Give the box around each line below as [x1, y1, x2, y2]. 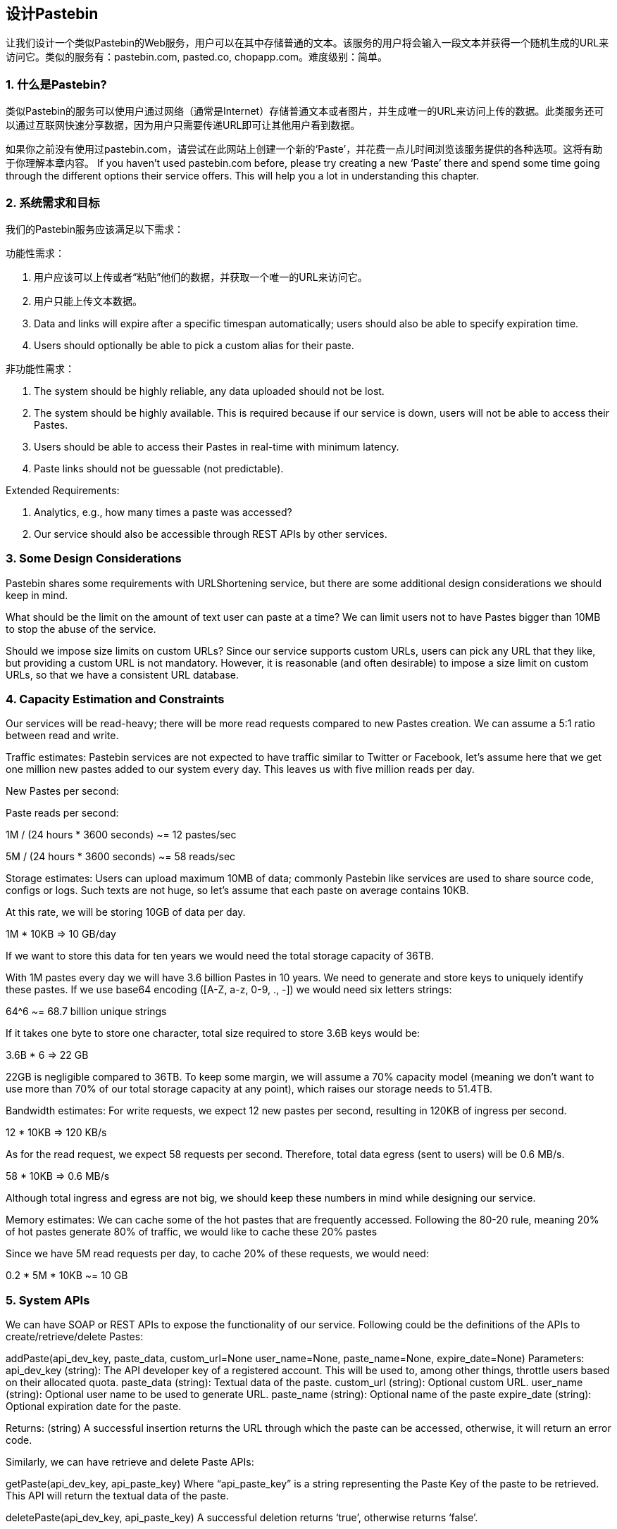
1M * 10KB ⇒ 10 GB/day [6, 928, 116, 940]
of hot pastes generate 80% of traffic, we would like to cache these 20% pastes [6, 1226, 378, 1238]
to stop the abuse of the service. [6, 622, 156, 635]
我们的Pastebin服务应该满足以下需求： [6, 222, 185, 235]
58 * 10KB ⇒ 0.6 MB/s [6, 1170, 110, 1183]
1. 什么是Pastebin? [6, 77, 107, 92]
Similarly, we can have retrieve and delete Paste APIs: [6, 1456, 254, 1468]
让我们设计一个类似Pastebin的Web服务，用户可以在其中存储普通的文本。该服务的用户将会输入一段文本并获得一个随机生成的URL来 [6, 37, 609, 49]
